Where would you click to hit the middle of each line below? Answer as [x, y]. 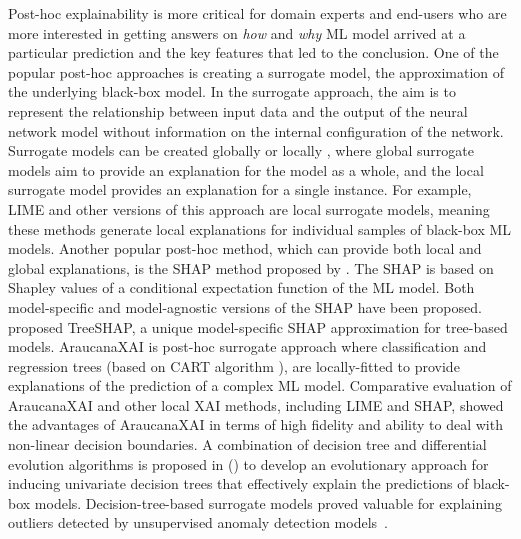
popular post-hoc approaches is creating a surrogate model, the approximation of [256, 71]
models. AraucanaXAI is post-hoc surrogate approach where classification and [247, 346]
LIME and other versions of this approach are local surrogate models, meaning [249, 208]
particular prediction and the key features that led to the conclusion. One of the [253, 52]
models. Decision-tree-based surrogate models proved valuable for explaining [268, 502]
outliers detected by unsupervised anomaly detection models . [198, 522]
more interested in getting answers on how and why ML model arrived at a [237, 32]
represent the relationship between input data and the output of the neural [238, 110]
